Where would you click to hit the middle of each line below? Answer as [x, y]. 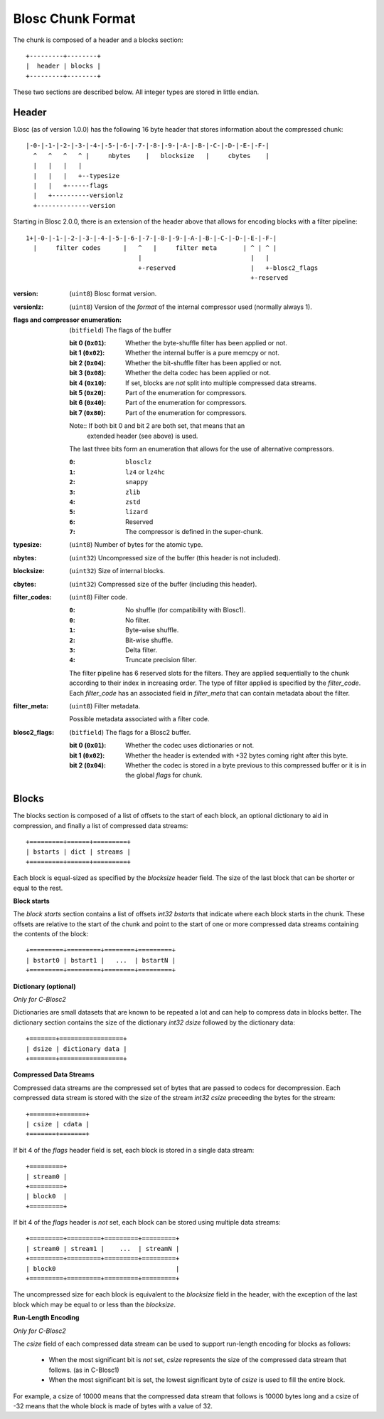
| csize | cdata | [58, 1124]
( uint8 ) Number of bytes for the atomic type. [136, 545]
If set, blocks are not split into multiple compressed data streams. [221, 383]
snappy [137, 482]
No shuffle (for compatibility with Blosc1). [186, 610]
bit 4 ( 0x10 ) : [88, 383]
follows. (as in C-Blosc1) [84, 1370]
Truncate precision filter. [161, 660]
